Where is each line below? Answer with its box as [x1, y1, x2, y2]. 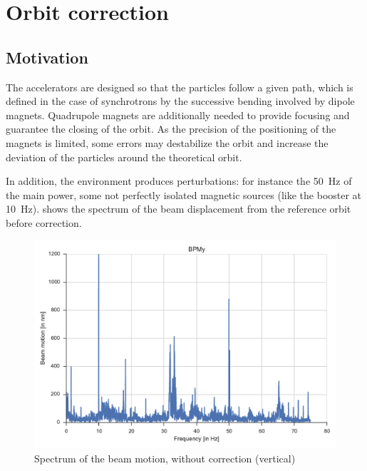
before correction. [6, 215, 82, 230]
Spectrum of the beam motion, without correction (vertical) [34, 450, 296, 465]
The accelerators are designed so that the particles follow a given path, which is [6, 79, 353, 94]
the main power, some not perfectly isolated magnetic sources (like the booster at [6, 187, 362, 202]
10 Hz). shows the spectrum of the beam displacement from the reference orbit [6, 201, 351, 216]
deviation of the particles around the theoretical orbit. [6, 149, 242, 164]
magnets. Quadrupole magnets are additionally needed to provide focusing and [6, 107, 350, 122]
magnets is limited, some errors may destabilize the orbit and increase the [6, 135, 329, 150]
